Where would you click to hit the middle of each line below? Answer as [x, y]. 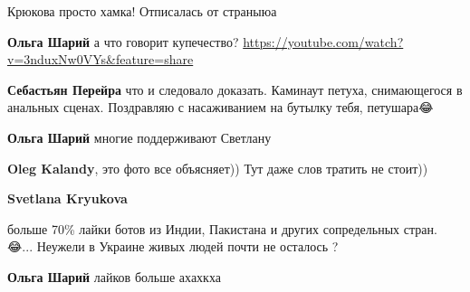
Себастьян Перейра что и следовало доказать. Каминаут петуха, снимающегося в [235, 89]
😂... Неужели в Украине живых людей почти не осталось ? [173, 246]
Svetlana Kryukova [67, 198]
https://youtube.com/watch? [323, 41]
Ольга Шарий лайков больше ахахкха [114, 276]
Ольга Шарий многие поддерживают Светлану [139, 137]
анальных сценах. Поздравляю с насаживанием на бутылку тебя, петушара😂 [221, 107]
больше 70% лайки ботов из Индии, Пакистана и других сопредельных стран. [222, 228]
